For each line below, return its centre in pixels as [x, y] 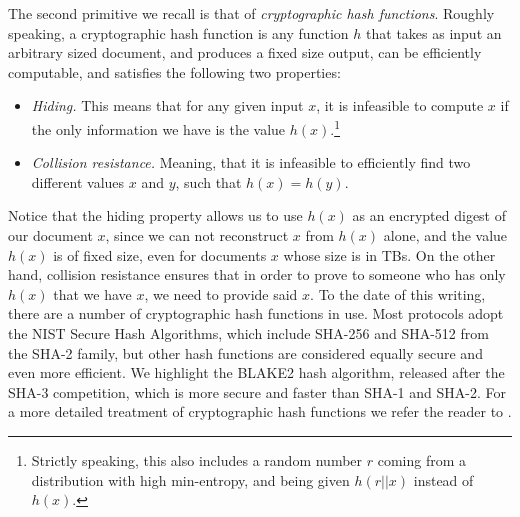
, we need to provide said [221, 293]
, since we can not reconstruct [197, 235]
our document [50, 235]
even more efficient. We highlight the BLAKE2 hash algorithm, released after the [256, 372]
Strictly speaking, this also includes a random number [197, 459]
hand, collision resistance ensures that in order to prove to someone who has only [257, 274]
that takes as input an [434, 32]
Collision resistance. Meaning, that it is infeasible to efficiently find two [251, 162]
